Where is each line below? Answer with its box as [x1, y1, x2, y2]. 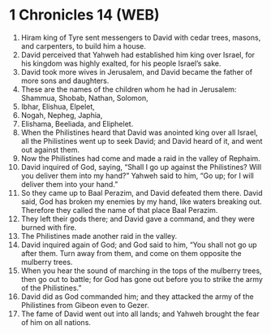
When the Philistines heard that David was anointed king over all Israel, [20, 128, 258, 137]
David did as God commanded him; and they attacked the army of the [20, 291, 254, 301]
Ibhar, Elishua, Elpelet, [20, 102, 96, 111]
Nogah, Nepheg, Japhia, [20, 110, 103, 119]
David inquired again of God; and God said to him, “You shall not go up [20, 240, 258, 249]
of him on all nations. [20, 317, 92, 327]
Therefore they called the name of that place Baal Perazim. [20, 205, 218, 215]
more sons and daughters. [20, 76, 110, 85]
